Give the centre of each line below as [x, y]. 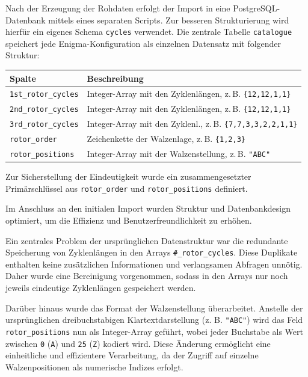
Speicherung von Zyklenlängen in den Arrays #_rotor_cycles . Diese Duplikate [152, 252]
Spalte [23, 78]
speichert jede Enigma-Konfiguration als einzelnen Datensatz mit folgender [143, 43]
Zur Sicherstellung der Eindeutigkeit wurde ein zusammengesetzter [128, 176]
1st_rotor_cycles [44, 95]
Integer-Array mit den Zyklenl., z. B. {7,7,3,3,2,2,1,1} [192, 124]
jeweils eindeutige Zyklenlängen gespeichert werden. [101, 288]
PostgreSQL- [257, 8]
